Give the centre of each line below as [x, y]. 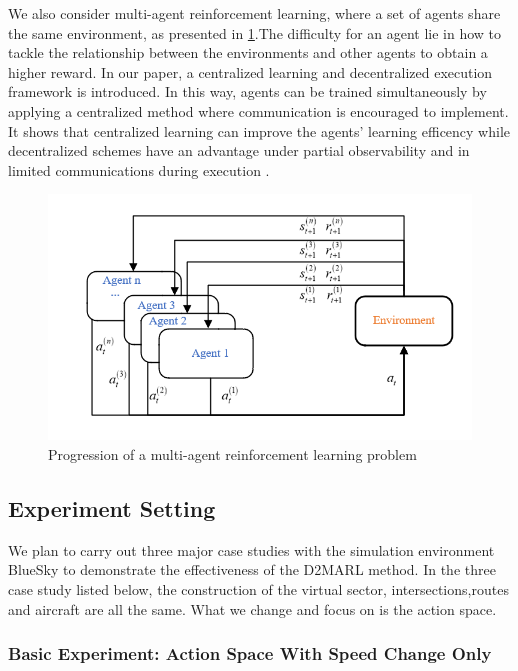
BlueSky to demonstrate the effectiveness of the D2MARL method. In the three [252, 569]
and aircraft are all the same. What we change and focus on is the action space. [252, 608]
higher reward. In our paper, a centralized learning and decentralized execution [250, 71]
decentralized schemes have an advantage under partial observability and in [239, 150]
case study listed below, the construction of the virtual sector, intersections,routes [258, 589]
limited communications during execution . [139, 169]
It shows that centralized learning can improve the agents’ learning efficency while [259, 130]
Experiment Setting [112, 508]
